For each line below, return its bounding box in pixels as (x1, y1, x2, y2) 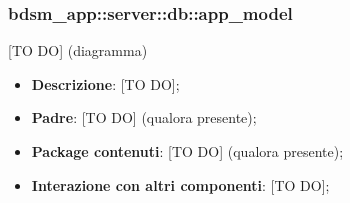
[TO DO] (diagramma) (8, 40, 148, 61)
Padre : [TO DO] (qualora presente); (31, 107, 257, 128)
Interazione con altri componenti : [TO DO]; (31, 174, 330, 195)
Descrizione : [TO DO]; (31, 73, 180, 94)
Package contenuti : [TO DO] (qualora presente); (31, 141, 344, 161)
